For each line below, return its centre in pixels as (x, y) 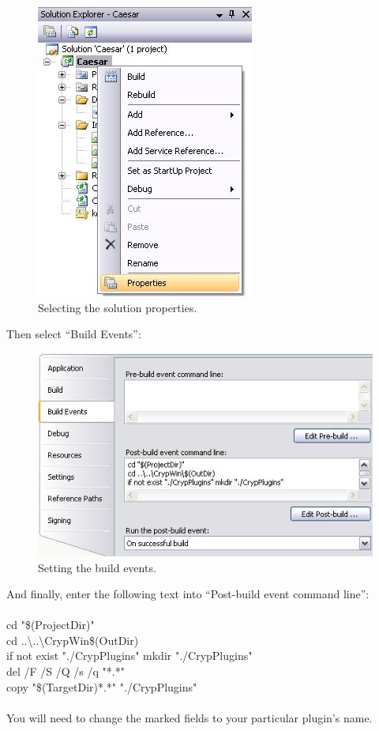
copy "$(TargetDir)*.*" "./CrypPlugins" (102, 686)
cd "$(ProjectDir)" (51, 625)
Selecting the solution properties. (118, 307)
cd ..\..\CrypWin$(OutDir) (73, 640)
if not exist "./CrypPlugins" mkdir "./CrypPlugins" (129, 656)
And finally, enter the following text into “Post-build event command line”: (188, 594)
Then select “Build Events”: (74, 334)
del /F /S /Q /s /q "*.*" (66, 671)
